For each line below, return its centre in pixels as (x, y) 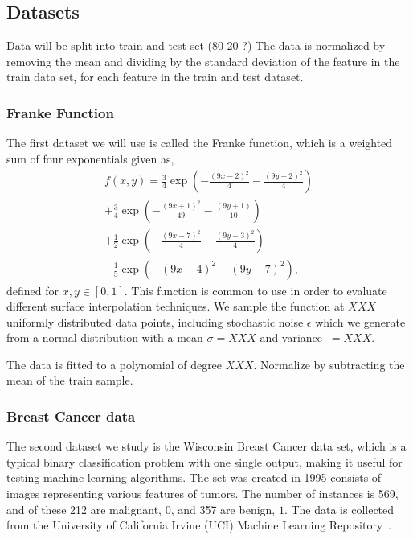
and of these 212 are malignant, (84, 509)
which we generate (360, 321)
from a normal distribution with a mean (105, 337)
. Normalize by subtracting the (329, 364)
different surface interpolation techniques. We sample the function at (176, 306)
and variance (291, 337)
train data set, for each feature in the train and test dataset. (155, 77)
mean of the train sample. (70, 380)
